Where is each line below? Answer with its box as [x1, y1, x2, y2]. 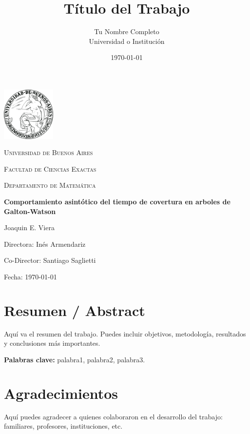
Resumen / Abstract [4, 300, 145, 320]
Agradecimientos [4, 383, 118, 403]
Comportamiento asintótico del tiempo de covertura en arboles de [4, 197, 231, 207]
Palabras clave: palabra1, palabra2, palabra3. [4, 354, 145, 364]
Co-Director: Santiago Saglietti [4, 255, 96, 265]
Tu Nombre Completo [94, 26, 159, 37]
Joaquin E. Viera [4, 222, 55, 233]
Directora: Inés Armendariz [4, 238, 86, 249]
